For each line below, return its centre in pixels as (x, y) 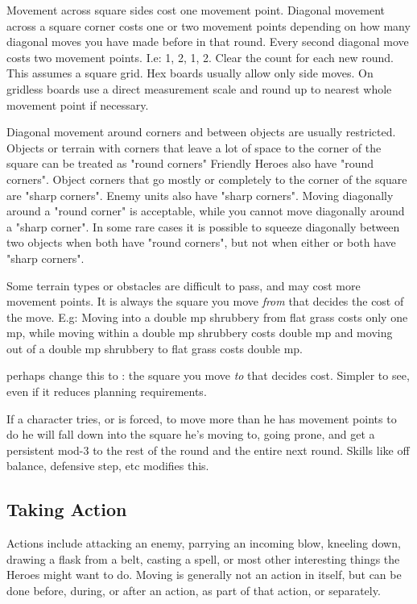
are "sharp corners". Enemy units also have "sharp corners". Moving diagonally (200, 195)
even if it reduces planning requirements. (107, 392)
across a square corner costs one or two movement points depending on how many (208, 25)
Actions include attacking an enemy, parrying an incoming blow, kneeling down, (204, 543)
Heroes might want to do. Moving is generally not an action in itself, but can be (204, 575)
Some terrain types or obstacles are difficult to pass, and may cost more (184, 285)
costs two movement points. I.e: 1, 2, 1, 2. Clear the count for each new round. (200, 57)
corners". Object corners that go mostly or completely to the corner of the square (207, 179)
